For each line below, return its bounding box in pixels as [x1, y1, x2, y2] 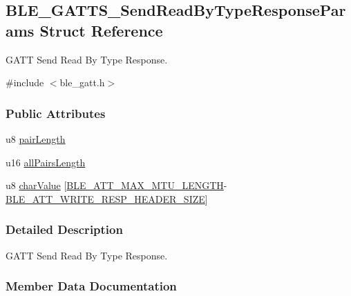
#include [6, 75, 44, 90]
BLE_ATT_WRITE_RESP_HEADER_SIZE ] [6, 191, 208, 206]
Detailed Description [6, 221, 123, 238]
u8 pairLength [6, 132, 66, 146]
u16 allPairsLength [6, 155, 86, 169]
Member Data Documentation [6, 277, 177, 295]
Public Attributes [6, 104, 106, 121]
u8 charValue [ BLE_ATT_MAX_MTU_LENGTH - [6, 178, 227, 193]
